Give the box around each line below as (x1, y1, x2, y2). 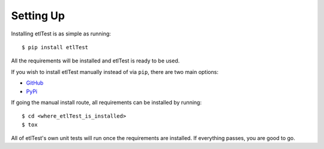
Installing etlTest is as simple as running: (11, 30, 111, 37)
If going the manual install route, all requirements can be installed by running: (11, 99, 202, 106)
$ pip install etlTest (22, 44, 89, 50)
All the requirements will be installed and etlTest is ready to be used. (11, 57, 180, 64)
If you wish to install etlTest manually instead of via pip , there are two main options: (11, 68, 219, 75)
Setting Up (11, 9, 65, 22)
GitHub (26, 79, 44, 87)
